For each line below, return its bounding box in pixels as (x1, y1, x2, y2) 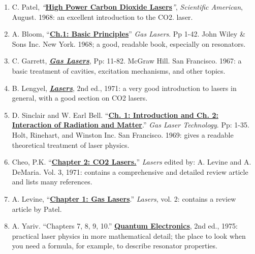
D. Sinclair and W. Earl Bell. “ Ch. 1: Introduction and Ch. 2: (12, 109, 218, 120)
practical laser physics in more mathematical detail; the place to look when (12, 230, 246, 241)
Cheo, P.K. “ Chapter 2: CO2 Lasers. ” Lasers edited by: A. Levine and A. (12, 156, 251, 167)
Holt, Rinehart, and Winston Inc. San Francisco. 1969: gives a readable (12, 129, 234, 140)
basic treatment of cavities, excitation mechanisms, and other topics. (12, 65, 226, 76)
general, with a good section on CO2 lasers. (12, 92, 148, 103)
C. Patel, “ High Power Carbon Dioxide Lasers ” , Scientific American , (12, 2, 243, 12)
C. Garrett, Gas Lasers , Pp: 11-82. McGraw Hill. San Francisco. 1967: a (12, 55, 242, 66)
